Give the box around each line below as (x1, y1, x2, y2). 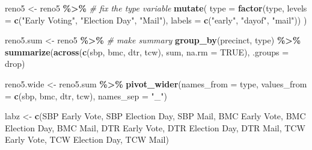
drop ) (5, 57, 25, 70)
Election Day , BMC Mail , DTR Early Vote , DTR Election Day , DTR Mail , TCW (5, 121, 305, 134)
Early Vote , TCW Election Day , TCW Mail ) (5, 133, 169, 146)
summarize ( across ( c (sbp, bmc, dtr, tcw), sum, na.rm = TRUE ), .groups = (5, 45, 289, 58)
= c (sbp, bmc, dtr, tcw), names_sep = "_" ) (5, 89, 167, 102)
